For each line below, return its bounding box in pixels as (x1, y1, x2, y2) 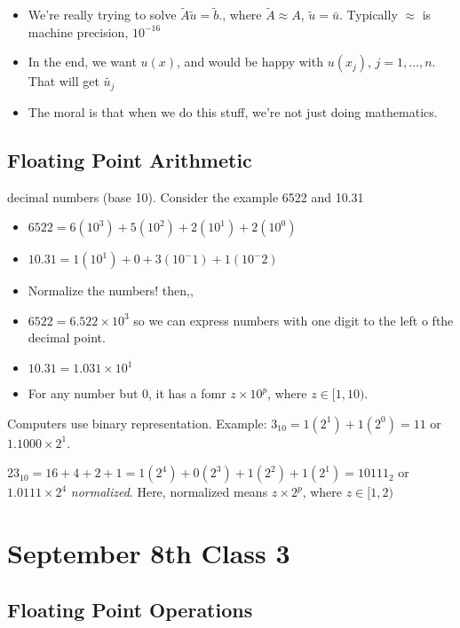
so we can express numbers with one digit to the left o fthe (133, 310, 454, 329)
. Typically (339, 5, 398, 24)
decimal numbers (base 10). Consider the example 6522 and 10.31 (7, 187, 364, 206)
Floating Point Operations (7, 595, 253, 623)
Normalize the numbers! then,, (28, 281, 194, 300)
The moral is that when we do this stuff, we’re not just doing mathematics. (28, 102, 438, 121)
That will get (28, 72, 99, 90)
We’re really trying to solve (28, 5, 177, 24)
